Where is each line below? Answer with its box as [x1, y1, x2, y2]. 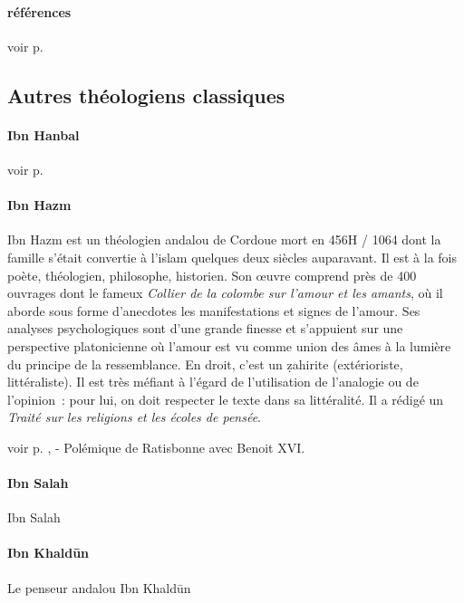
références [7, 2, 72, 21]
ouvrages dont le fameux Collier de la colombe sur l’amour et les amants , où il [7, 283, 443, 302]
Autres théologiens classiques [7, 81, 285, 109]
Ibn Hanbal [7, 125, 80, 144]
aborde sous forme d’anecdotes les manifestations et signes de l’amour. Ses [7, 301, 420, 320]
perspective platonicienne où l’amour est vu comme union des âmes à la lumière [7, 336, 451, 355]
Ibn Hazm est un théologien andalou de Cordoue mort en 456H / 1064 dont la [7, 230, 441, 249]
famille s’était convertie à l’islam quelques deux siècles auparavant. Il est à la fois [7, 247, 458, 266]
